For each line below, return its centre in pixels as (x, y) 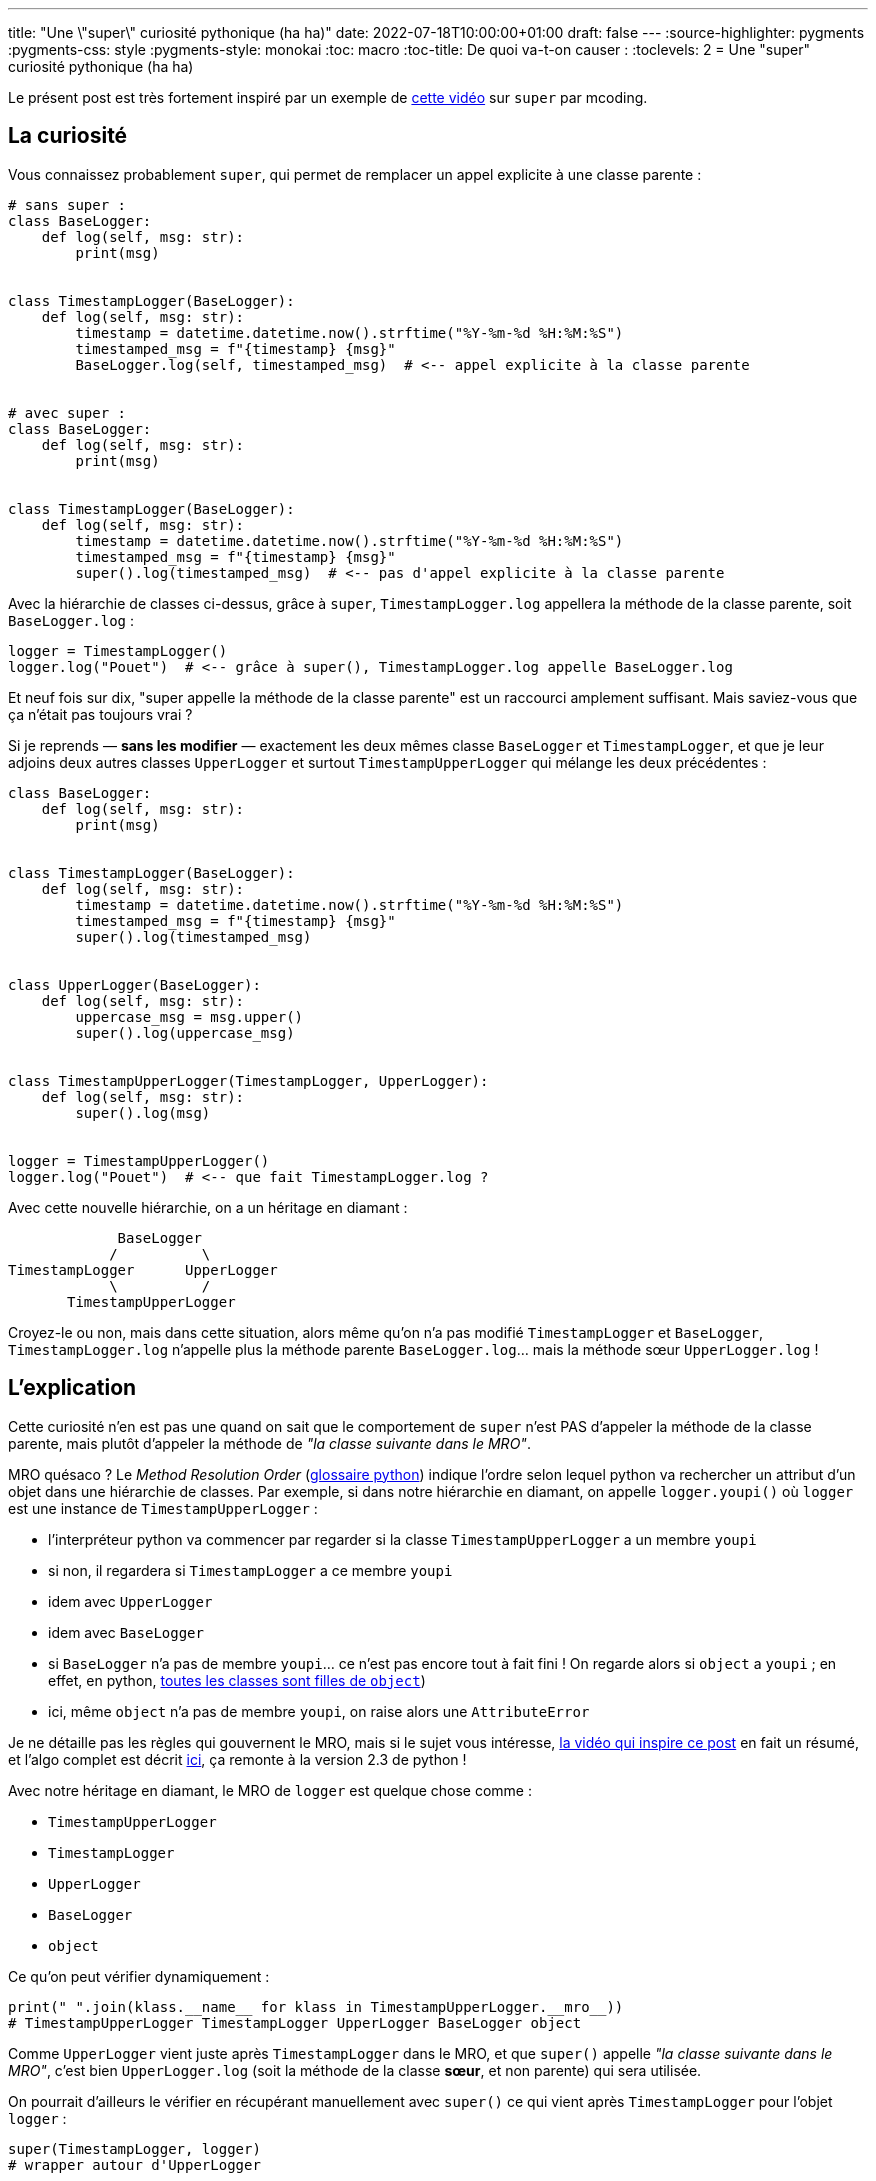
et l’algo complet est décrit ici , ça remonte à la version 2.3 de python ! (237, 1759)
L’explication (72, 1388)
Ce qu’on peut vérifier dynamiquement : (139, 1976)
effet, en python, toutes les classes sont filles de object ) (237, 1680)
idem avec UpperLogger (130, 1601)
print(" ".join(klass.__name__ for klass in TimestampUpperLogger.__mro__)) (316, 2006)
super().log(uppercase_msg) (185, 1032)
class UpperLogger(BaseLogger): (134, 984)
